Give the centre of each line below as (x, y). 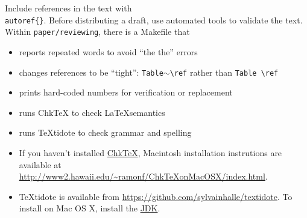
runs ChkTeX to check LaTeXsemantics (92, 112)
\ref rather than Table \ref (224, 72)
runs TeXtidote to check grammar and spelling (105, 132)
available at (40, 164)
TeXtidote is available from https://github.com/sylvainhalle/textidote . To (156, 196)
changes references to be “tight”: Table (91, 72)
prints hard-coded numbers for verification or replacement (126, 92)
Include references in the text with (68, 8)
